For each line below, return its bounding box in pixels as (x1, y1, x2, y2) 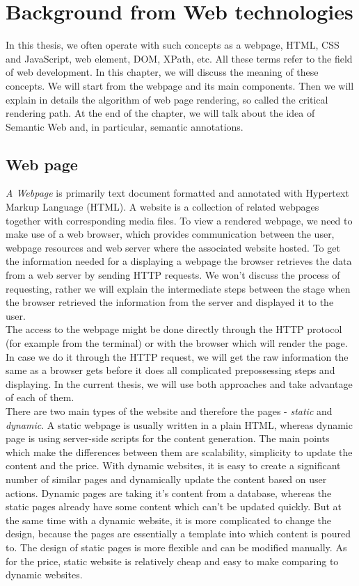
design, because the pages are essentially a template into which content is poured (6, 526, 351, 541)
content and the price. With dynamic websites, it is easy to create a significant (6, 458, 341, 473)
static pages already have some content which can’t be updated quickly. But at (6, 499, 342, 514)
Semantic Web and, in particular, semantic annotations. (6, 119, 244, 133)
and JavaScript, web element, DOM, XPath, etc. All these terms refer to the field (6, 51, 353, 65)
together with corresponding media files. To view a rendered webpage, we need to (6, 213, 353, 227)
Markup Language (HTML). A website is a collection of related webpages (6, 200, 319, 214)
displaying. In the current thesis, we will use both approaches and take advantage (6, 376, 353, 391)
